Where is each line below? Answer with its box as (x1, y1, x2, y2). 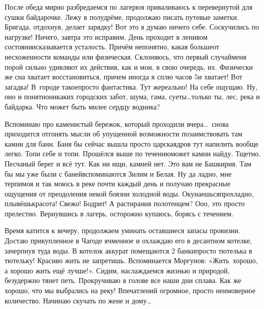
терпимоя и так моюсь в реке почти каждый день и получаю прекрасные (5, 178, 230, 189)
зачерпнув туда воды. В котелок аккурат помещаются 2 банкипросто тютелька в (5, 245, 252, 256)
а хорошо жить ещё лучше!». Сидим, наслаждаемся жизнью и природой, (5, 265, 230, 275)
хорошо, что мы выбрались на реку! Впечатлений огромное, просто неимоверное (5, 285, 256, 296)
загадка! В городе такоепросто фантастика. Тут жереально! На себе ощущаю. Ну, (5, 81, 258, 92)
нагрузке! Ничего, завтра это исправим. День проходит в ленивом (5, 31, 208, 42)
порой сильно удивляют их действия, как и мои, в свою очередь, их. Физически (5, 61, 253, 72)
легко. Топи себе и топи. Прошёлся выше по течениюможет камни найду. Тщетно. (5, 148, 261, 159)
